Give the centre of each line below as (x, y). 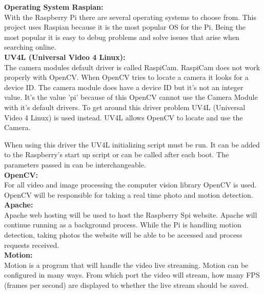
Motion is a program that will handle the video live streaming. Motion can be (126, 265)
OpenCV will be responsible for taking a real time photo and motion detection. (129, 194)
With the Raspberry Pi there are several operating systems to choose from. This (130, 17)
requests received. (32, 245)
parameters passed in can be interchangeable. (75, 164)
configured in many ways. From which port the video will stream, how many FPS (132, 275)
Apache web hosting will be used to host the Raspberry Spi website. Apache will (131, 214)
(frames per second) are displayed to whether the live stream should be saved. (127, 285)
